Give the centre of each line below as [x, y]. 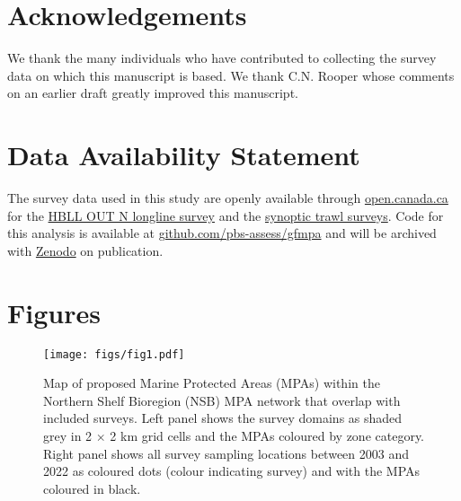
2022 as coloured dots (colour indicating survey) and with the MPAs [232, 471]
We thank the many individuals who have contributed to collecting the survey [222, 58]
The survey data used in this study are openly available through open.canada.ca [228, 198]
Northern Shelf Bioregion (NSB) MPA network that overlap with [222, 400]
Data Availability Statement [184, 155]
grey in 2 [68, 435]
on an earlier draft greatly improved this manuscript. [153, 93]
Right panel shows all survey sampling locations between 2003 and [226, 453]
